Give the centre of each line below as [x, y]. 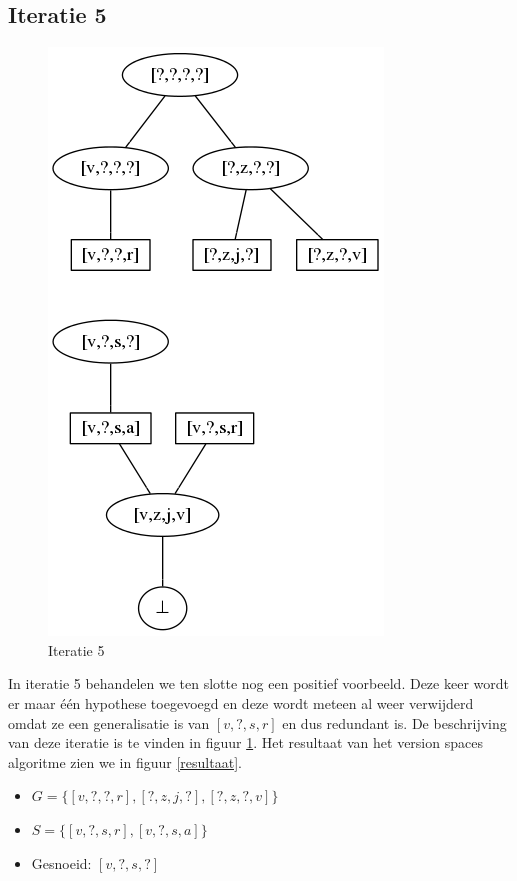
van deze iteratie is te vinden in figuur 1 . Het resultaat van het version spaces [245, 742]
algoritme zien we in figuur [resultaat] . [125, 761]
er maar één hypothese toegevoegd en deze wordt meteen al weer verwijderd [241, 702]
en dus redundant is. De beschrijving [394, 722]
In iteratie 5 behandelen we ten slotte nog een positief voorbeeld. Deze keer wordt [258, 683]
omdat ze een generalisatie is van [109, 722]
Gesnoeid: [61, 862]
